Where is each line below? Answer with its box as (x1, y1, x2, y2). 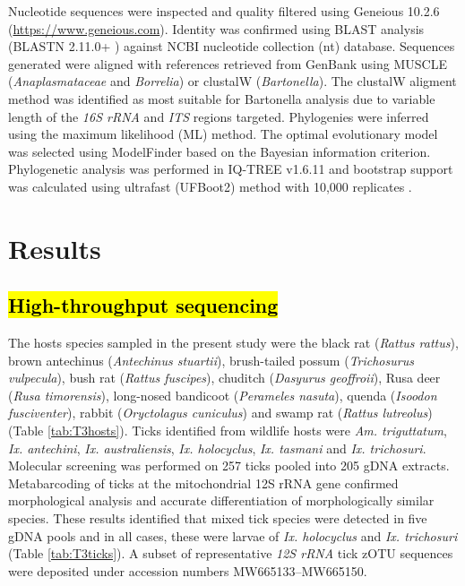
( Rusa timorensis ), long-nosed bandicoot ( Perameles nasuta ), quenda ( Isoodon (8, 385, 437, 404)
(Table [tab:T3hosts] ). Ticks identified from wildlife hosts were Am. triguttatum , (8, 421, 447, 440)
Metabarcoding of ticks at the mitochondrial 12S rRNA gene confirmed (8, 473, 399, 492)
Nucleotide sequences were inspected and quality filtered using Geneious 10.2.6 (8, 2, 440, 20)
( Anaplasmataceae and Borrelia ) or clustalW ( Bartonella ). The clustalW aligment (8, 72, 457, 90)
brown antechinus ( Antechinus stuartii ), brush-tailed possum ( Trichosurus (8, 350, 414, 369)
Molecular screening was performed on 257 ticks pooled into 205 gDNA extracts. (8, 456, 450, 475)
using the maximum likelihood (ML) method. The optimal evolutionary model (8, 125, 438, 143)
